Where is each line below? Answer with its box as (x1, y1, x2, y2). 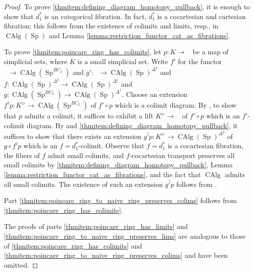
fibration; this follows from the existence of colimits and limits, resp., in (4, 21, 219, 31)
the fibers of (4, 150, 40, 160)
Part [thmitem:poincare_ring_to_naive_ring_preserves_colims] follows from (4, 195, 237, 205)
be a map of (192, 46, 229, 57)
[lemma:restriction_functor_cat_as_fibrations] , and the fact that (4, 169, 201, 179)
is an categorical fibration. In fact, (44, 11, 147, 21)
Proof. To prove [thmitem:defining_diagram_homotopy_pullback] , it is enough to (4, 1, 250, 11)
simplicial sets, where (4, 56, 68, 66)
